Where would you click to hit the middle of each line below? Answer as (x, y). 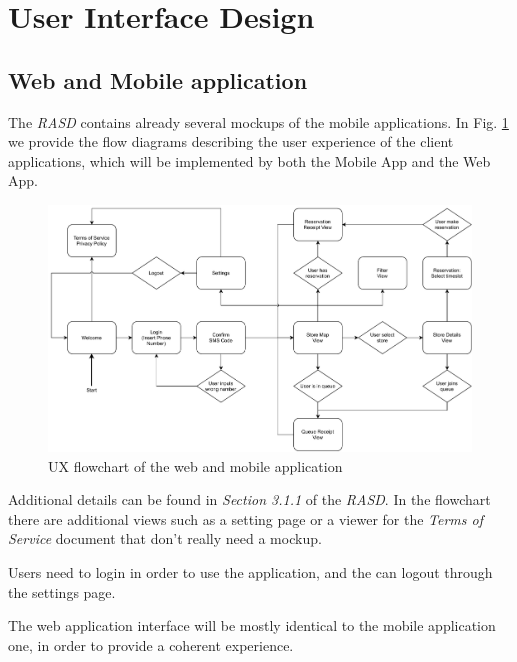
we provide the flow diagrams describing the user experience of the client (231, 141)
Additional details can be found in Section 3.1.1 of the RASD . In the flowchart (249, 499)
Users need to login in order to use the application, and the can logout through (250, 571)
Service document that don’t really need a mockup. (165, 538)
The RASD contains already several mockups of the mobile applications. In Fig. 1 (258, 121)
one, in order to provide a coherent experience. (151, 644)
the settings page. (62, 591)
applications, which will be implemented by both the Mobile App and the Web (249, 160)
